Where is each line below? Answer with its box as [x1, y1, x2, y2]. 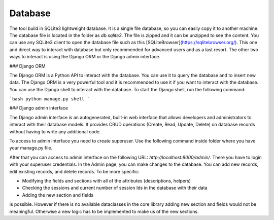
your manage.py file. [9, 145, 53, 151]
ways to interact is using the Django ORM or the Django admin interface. [9, 54, 161, 60]
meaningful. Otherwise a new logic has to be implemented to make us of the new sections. [9, 208, 199, 214]
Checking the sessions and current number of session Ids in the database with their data [22, 185, 208, 191]
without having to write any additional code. [9, 128, 101, 134]
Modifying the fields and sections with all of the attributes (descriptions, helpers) [22, 177, 191, 184]
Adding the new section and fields [22, 192, 94, 198]
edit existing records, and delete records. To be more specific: [9, 168, 140, 174]
